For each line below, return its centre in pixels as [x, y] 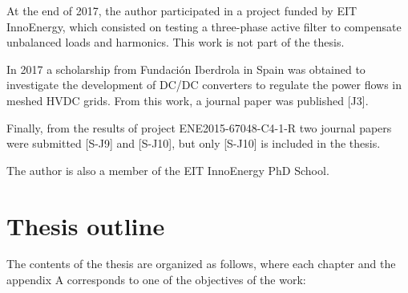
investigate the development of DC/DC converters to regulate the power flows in [204, 85]
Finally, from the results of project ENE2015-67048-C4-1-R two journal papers [199, 127]
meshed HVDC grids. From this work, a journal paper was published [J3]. [188, 100]
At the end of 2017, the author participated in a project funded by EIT [182, 10]
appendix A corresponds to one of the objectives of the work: [156, 280]
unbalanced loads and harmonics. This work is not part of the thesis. [176, 42]
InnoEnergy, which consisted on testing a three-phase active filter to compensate [204, 26]
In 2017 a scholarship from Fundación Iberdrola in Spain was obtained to [186, 69]
